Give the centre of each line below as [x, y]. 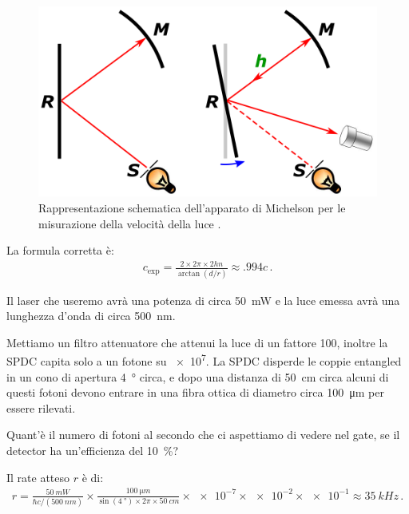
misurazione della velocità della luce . [130, 223]
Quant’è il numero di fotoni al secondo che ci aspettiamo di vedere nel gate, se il [203, 435]
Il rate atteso [38, 477]
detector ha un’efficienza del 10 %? [93, 451]
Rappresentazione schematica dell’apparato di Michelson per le [192, 207]
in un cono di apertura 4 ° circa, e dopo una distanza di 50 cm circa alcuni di [198, 376]
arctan [189, 273]
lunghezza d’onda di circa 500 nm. [91, 316]
